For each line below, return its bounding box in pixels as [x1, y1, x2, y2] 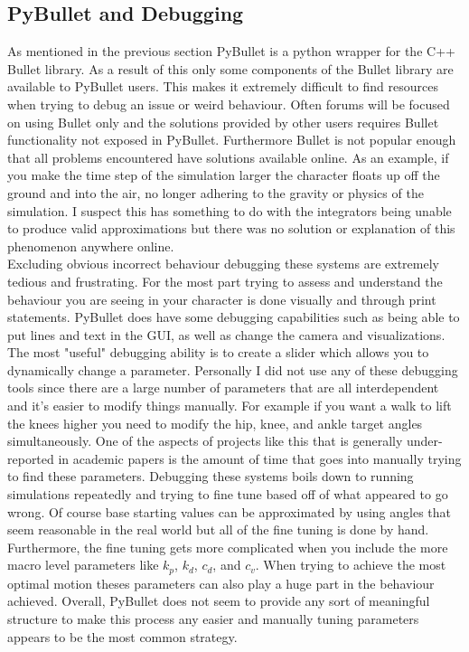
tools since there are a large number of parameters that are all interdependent [7, 378, 439, 397]
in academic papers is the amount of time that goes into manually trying [58, 449, 462, 468]
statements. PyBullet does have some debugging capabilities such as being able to [7, 307, 460, 326]
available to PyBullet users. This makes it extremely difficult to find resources [7, 77, 438, 96]
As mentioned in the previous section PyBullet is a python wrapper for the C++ [7, 42, 455, 61]
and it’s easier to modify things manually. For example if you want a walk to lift [7, 396, 452, 415]
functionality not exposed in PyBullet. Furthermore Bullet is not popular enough [7, 130, 456, 149]
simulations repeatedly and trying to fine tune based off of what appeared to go [7, 485, 448, 504]
